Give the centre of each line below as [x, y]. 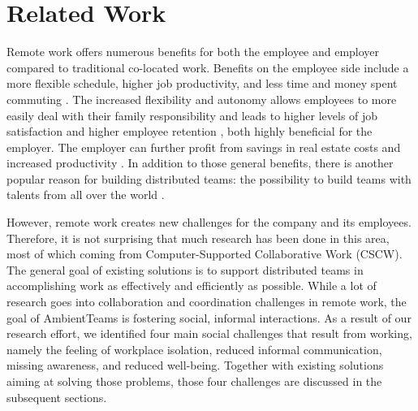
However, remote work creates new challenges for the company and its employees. [209, 222]
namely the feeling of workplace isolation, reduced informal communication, [194, 349]
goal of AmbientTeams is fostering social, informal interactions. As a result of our [209, 317]
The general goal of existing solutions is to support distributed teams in [185, 269]
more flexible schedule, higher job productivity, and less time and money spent [202, 83]
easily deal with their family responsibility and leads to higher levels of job [192, 115]
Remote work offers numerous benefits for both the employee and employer [193, 52]
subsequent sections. [57, 397]
